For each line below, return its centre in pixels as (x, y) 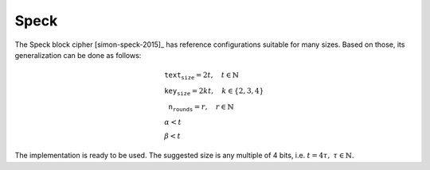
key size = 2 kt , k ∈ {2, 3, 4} (214, 91)
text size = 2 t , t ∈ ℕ (201, 76)
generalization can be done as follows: (78, 55)
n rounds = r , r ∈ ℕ (201, 107)
